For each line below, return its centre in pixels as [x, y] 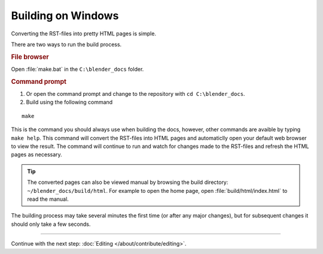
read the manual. [48, 199]
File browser [30, 57]
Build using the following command [69, 102]
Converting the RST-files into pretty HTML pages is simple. [84, 34]
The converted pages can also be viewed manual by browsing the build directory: [128, 182]
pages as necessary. [36, 155]
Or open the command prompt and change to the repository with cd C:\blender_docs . [135, 94]
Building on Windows [65, 16]
